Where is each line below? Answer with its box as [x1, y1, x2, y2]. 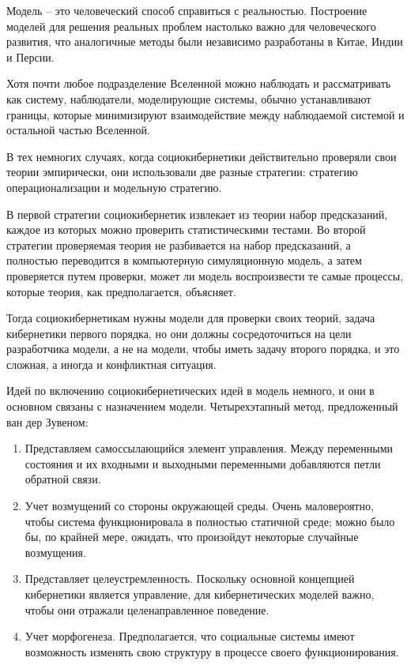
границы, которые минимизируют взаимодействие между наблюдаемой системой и [6, 106, 405, 122]
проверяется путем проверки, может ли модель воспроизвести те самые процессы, [6, 267, 404, 284]
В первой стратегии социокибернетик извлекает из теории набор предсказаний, [6, 205, 388, 222]
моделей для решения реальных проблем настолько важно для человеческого [6, 17, 376, 34]
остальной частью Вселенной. [6, 122, 150, 138]
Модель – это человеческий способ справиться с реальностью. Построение [6, 2, 368, 18]
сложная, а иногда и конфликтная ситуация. [6, 355, 217, 372]
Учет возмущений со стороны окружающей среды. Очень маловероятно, [25, 498, 374, 514]
